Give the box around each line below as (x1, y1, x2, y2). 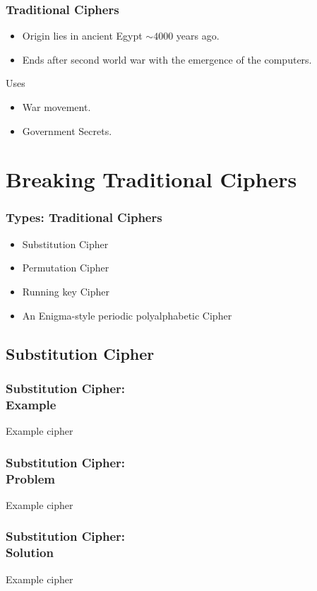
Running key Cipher (22, 283, 109, 298)
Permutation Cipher (22, 260, 109, 275)
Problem (6, 469, 55, 487)
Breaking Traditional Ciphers (6, 165, 297, 194)
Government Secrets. (22, 123, 112, 138)
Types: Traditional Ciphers (6, 209, 162, 226)
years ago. (176, 28, 220, 43)
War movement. (22, 100, 91, 114)
